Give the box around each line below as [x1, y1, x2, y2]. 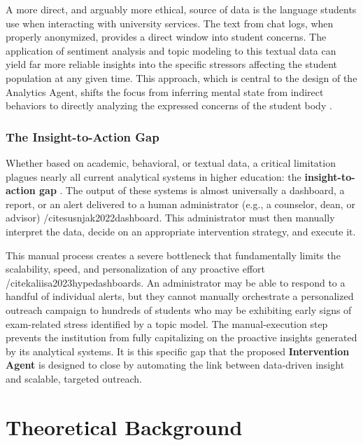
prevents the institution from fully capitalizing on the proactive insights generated [6, 330, 357, 345]
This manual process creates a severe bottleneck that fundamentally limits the [6, 247, 341, 262]
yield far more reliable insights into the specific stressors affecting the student [6, 57, 338, 71]
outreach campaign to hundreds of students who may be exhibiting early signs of [6, 302, 352, 317]
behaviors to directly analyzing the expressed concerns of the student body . [6, 98, 332, 113]
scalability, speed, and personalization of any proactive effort [6, 261, 265, 276]
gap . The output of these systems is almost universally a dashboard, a [39, 183, 345, 198]
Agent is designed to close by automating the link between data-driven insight [6, 357, 345, 372]
